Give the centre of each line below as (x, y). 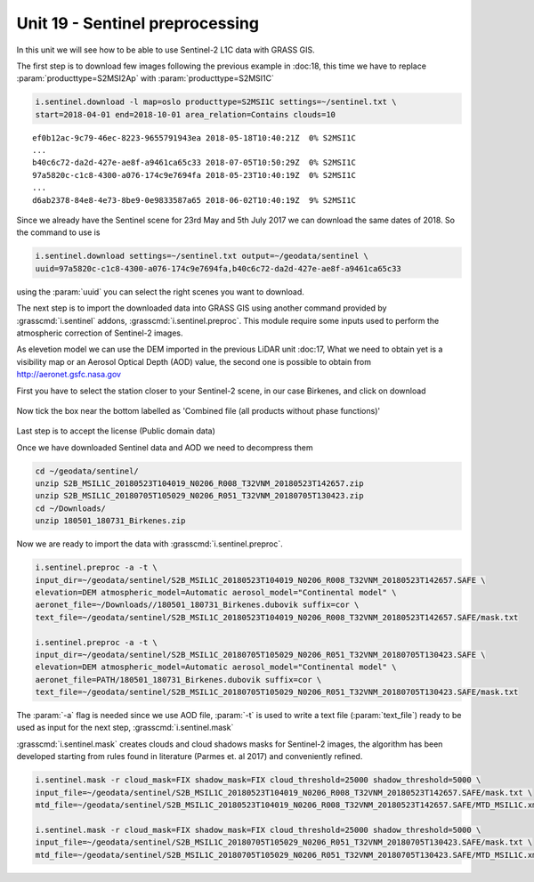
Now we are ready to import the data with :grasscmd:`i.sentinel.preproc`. (150, 544)
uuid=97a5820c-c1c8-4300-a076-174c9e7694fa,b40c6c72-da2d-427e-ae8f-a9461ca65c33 (218, 268)
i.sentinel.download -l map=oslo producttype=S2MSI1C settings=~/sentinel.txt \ (216, 102)
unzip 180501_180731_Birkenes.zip (110, 521)
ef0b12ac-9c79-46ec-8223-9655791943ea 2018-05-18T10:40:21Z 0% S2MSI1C (194, 138)
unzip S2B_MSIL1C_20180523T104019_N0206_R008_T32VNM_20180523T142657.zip (199, 484)
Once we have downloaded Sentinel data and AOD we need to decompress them (165, 447)
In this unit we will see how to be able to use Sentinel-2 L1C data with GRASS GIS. (166, 50)
